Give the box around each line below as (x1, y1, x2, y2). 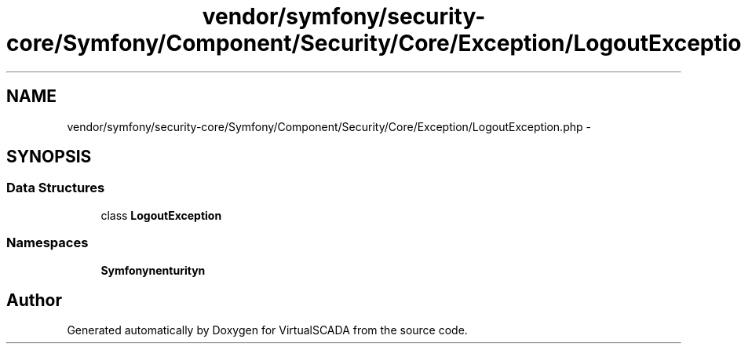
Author (6, 290, 62, 310)
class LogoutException (100, 208, 222, 222)
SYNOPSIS (6, 147, 92, 167)
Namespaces (6, 235, 89, 251)
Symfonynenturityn (100, 263, 206, 277)
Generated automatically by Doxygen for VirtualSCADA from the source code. (67, 323, 468, 337)
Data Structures (6, 180, 105, 196)
